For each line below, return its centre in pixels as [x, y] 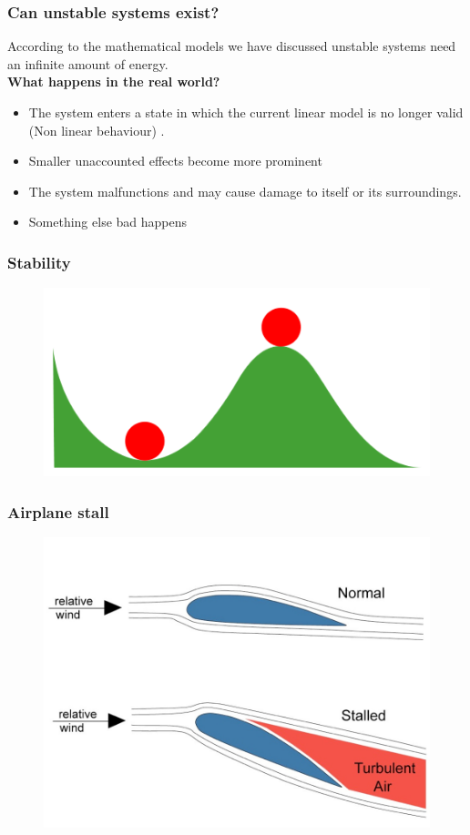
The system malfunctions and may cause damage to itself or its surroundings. [245, 191]
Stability [39, 262]
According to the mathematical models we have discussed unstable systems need [232, 46]
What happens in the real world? [114, 81]
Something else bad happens [108, 222]
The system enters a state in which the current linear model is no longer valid [246, 112]
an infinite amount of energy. [88, 63]
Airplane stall [58, 511]
